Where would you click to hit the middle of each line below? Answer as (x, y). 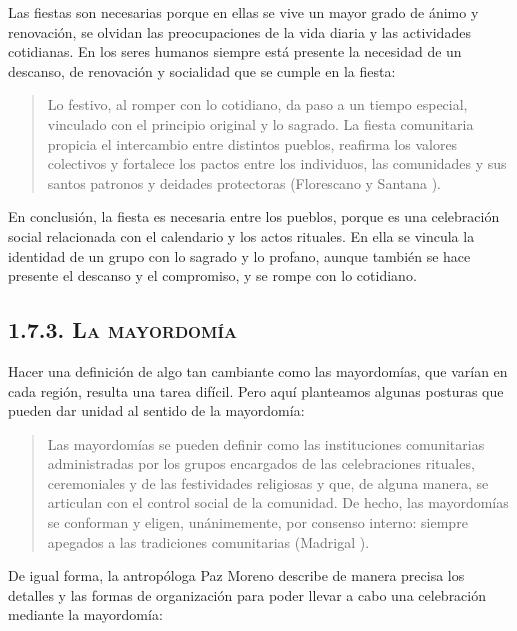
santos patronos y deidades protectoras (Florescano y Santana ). (244, 182)
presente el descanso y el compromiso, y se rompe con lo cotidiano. (212, 275)
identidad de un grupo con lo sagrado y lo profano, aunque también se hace (239, 255)
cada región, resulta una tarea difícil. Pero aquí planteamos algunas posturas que (256, 390)
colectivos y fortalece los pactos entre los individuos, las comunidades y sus (277, 163)
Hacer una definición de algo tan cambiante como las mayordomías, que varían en (258, 370)
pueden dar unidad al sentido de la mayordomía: (156, 410)
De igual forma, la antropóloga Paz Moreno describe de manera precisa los (236, 575)
